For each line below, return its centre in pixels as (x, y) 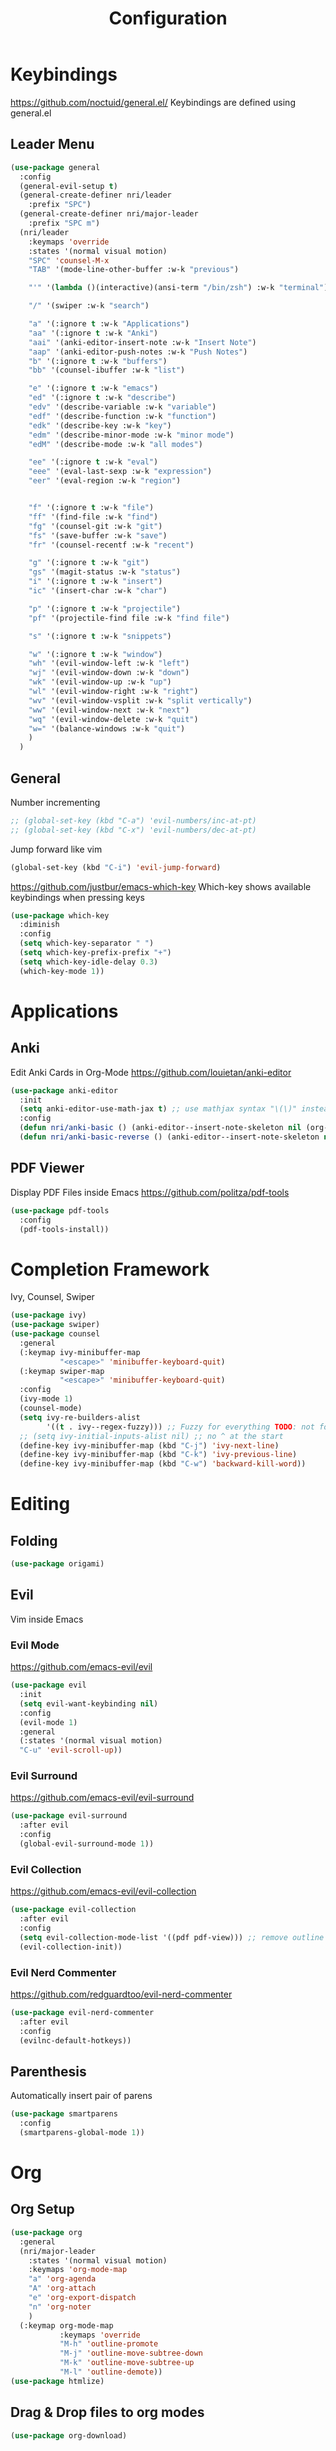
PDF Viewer (47, 1168)
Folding (34, 1540)
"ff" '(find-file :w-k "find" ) (93, 517)
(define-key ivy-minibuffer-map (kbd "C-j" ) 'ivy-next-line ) (149, 1445)
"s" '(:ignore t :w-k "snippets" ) (100, 636)
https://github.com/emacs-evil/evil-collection (103, 1891)
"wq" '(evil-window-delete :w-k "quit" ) (113, 719)
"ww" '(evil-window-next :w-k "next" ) (109, 710)
